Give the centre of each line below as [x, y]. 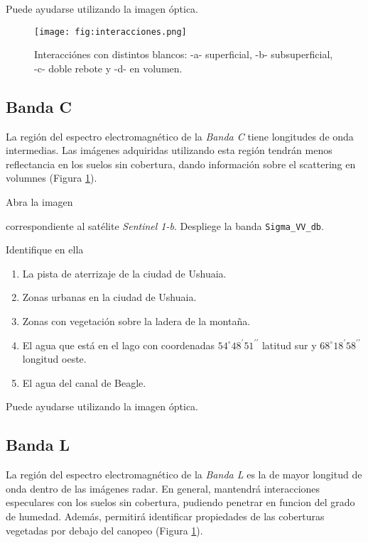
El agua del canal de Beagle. [84, 382]
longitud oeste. [54, 359]
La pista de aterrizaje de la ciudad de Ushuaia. [124, 273]
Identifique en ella [45, 249]
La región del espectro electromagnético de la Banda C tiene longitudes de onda [180, 136]
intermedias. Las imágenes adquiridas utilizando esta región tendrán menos [169, 150]
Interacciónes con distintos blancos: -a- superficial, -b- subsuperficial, [184, 54]
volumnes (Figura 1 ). [52, 178]
